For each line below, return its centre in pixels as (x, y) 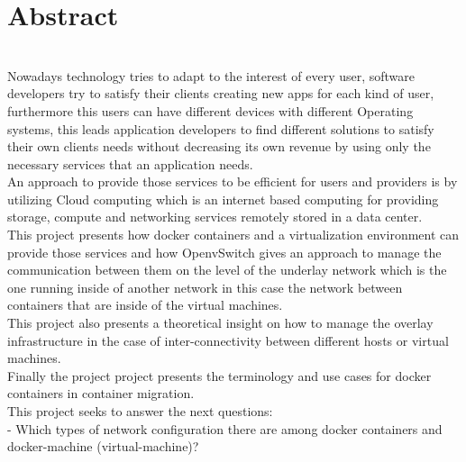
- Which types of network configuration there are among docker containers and (225, 428)
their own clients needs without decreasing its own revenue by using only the (219, 146)
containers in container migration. (101, 393)
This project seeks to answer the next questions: (140, 411)
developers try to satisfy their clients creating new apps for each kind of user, (221, 93)
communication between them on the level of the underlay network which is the (227, 270)
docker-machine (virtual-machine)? (103, 446)
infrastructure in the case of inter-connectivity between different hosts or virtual (228, 340)
